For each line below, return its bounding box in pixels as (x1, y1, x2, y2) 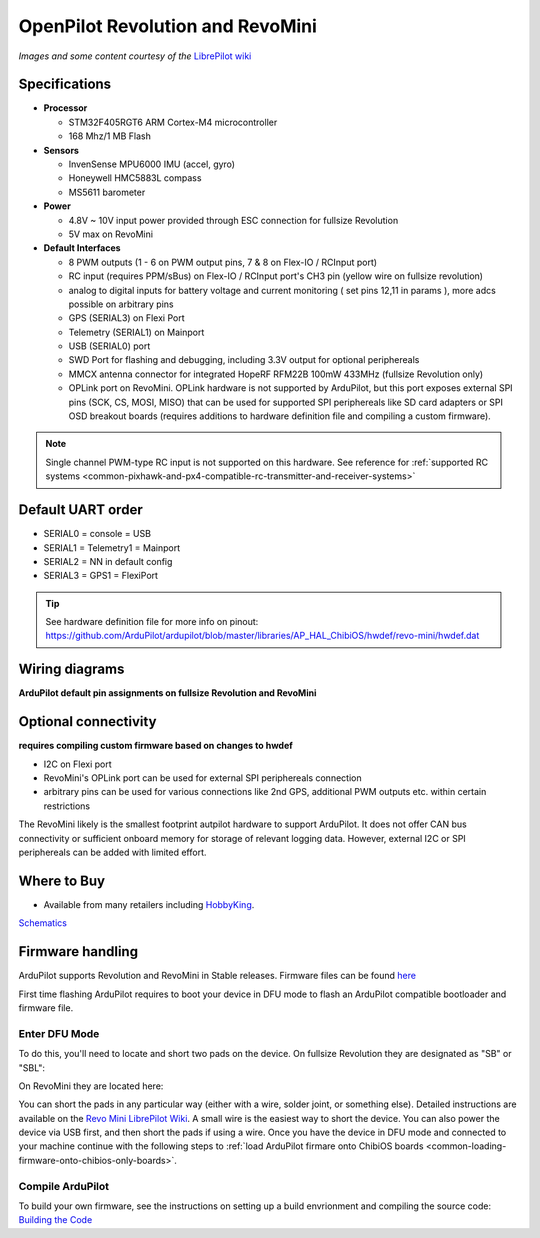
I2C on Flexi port (43, 758, 112, 770)
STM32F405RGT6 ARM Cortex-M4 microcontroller (68, 116, 278, 128)
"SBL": (18, 1061, 45, 1074)
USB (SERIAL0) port (68, 340, 151, 352)
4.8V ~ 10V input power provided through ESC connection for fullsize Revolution (68, 214, 399, 226)
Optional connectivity (18, 713, 157, 730)
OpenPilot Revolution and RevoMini (18, 15, 317, 37)
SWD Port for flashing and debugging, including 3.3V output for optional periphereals (68, 354, 420, 366)
